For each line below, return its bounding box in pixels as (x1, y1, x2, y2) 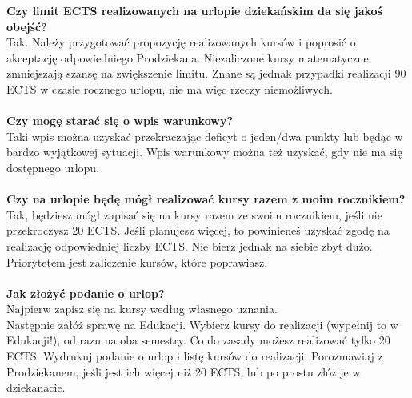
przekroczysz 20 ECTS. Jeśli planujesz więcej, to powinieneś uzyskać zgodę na (6, 222, 390, 239)
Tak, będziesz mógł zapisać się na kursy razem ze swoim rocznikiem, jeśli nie (6, 206, 382, 223)
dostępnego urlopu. (6, 159, 100, 175)
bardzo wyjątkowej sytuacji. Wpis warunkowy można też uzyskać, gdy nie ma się (6, 143, 402, 160)
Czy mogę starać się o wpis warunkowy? (6, 112, 233, 129)
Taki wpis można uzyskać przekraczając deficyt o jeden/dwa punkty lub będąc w (6, 127, 403, 144)
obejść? (6, 18, 47, 34)
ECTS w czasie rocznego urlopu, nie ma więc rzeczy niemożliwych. (6, 80, 333, 97)
